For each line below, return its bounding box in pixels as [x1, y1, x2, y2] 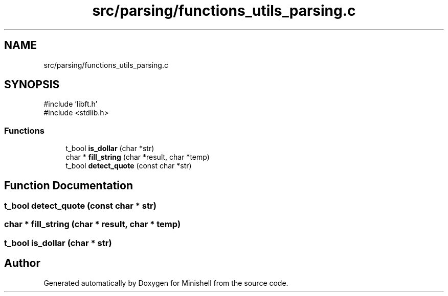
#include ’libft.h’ [43, 100, 98, 109]
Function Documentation [4, 179, 133, 192]
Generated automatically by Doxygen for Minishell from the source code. [43, 278, 288, 287]
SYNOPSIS [4, 78, 60, 91]
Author [4, 257, 40, 270]
